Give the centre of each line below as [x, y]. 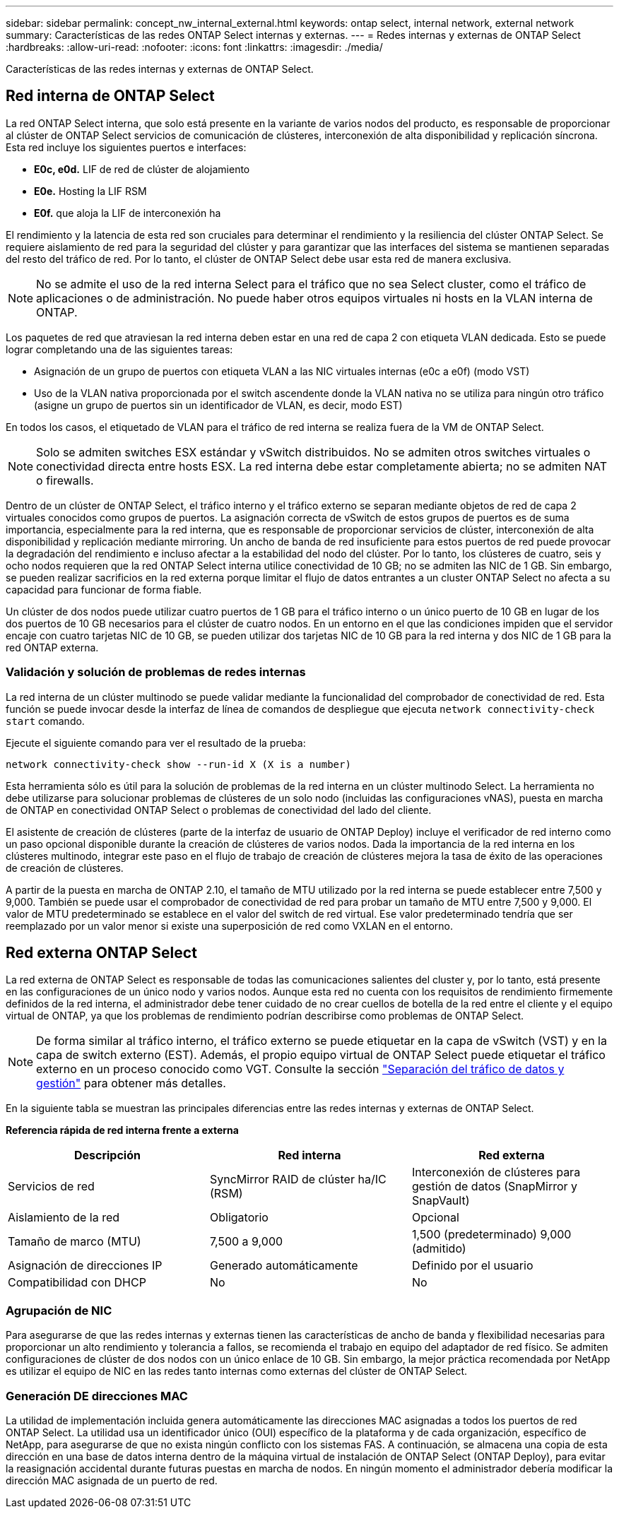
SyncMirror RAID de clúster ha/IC [298, 1179]
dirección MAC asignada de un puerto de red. [112, 1480]
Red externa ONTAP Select [101, 953]
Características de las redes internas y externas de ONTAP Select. [160, 69]
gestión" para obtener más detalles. [131, 1083]
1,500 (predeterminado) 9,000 [491, 1235]
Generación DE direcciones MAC [97, 1396]
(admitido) [439, 1249]
